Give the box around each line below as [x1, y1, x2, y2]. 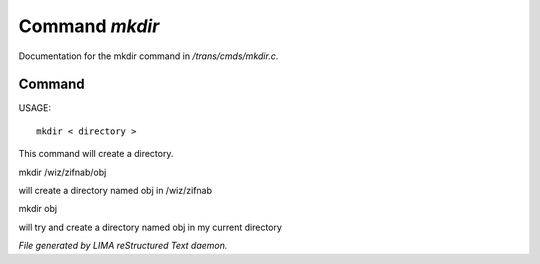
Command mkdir [18, 15, 160, 37]
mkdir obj [18, 203, 58, 215]
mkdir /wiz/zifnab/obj [18, 166, 107, 178]
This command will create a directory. [18, 148, 174, 160]
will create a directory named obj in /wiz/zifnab [18, 185, 213, 197]
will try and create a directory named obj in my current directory [18, 221, 282, 233]
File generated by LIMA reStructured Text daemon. [18, 240, 228, 252]
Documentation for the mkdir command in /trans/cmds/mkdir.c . [18, 50, 279, 62]
